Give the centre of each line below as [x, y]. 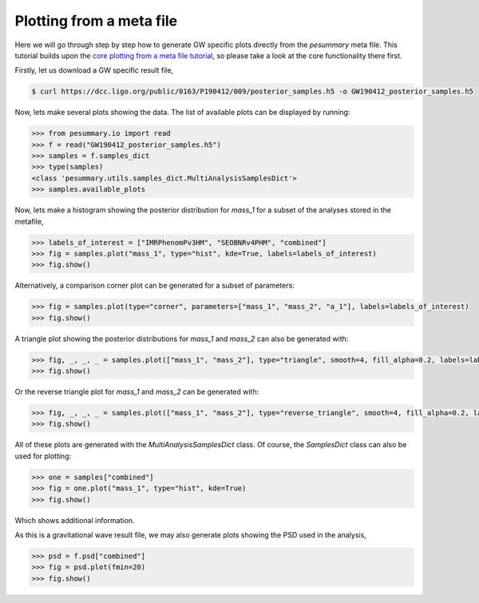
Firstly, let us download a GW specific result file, [94, 70]
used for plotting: [43, 456]
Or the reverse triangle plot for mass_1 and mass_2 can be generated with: [137, 392]
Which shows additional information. [75, 520]
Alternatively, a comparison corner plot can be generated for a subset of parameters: [154, 286]
